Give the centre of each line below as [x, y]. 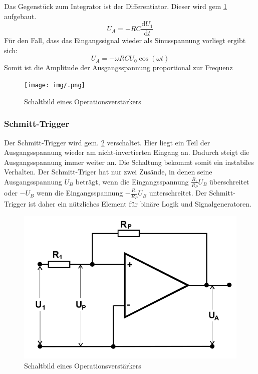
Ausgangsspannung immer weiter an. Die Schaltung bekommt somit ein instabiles [129, 162]
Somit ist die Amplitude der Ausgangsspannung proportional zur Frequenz [118, 67]
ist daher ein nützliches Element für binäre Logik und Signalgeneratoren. [140, 204]
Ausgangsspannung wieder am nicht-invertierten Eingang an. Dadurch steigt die [127, 152]
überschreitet [229, 181]
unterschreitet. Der [178, 193]
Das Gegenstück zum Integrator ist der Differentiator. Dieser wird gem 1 [115, 6]
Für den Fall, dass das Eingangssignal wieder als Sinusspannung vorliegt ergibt [125, 40]
